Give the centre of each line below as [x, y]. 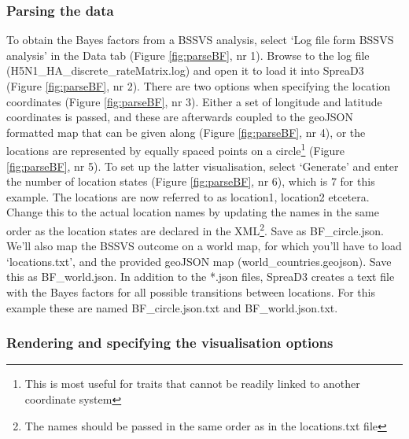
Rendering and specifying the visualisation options [170, 343]
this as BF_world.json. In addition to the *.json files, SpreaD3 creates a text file [201, 277]
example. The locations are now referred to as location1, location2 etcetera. [188, 196]
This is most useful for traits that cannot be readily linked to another [192, 384]
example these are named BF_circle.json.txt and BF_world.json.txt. [172, 307]
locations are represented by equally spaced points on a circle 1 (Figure [176, 149]
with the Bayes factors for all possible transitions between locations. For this [191, 292]
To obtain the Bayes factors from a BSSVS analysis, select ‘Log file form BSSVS [200, 40]
